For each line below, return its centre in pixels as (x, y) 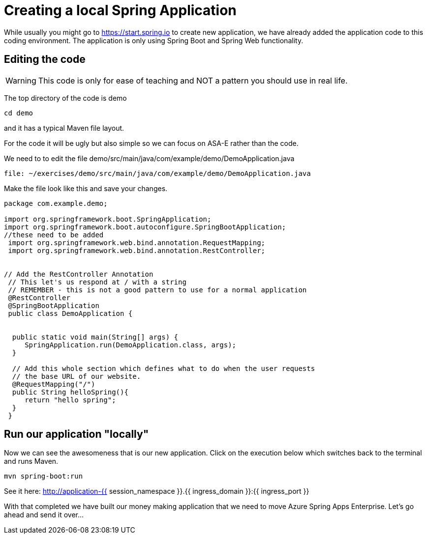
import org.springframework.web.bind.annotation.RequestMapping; (137, 242)
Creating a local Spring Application (120, 10)
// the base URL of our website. (76, 376)
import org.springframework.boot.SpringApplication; (108, 219)
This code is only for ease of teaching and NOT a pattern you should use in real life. (193, 80)
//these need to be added (54, 235)
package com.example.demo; (56, 203)
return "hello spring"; (70, 400)
